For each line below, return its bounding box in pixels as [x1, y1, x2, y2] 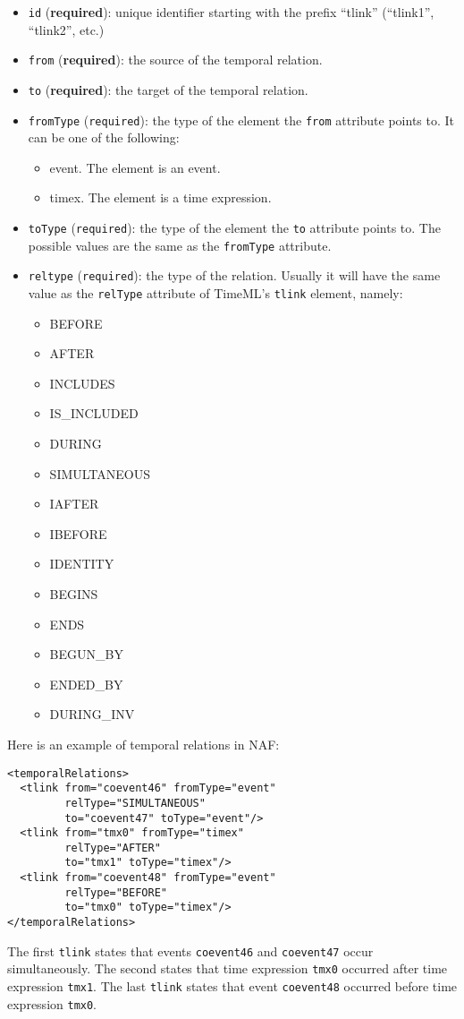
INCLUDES [49, 373, 115, 392]
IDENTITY [49, 554, 114, 573]
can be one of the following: [28, 128, 180, 147]
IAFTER [49, 494, 99, 513]
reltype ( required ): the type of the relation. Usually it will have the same [28, 266, 441, 285]
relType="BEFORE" [64, 886, 167, 899]
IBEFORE [49, 524, 107, 543]
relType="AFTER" [64, 841, 161, 854]
